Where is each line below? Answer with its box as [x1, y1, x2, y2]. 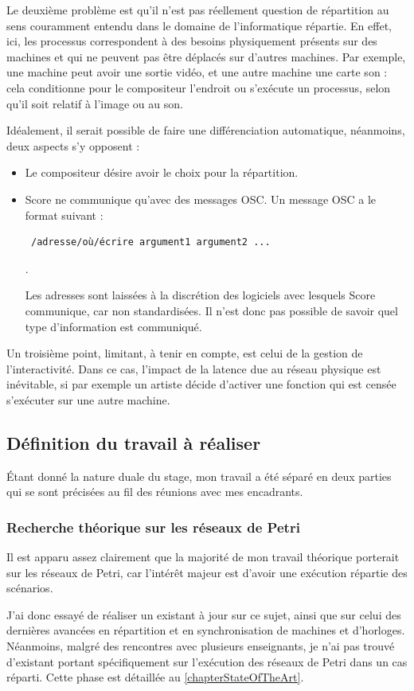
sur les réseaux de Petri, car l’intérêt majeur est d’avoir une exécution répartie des [6, 564, 408, 580]
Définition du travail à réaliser [6, 430, 261, 455]
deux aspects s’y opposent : [6, 137, 140, 154]
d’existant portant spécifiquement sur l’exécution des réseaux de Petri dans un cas [6, 653, 408, 670]
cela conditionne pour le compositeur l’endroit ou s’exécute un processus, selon [6, 79, 391, 96]
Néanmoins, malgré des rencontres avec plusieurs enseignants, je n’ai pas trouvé [6, 638, 395, 654]
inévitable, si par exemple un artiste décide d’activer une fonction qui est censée [6, 376, 396, 392]
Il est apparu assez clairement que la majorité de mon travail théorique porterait [6, 549, 400, 565]
